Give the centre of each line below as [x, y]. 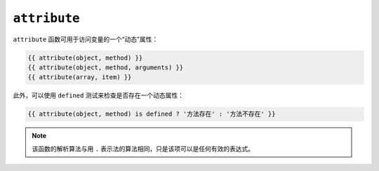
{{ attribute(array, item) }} [80, 77]
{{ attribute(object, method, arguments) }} [106, 67]
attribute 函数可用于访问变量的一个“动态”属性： [86, 39]
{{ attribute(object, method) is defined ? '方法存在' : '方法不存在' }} [152, 114]
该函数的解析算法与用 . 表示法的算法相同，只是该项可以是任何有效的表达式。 [143, 149]
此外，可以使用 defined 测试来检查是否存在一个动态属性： [98, 95]
